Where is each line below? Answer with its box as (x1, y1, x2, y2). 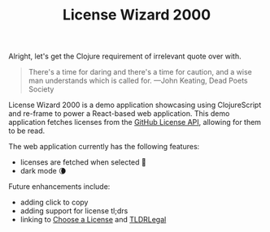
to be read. (8, 126, 46, 135)
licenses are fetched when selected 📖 (20, 157, 146, 167)
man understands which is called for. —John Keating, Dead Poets (28, 75, 248, 86)
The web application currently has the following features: (8, 142, 200, 152)
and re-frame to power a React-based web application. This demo (8, 109, 230, 118)
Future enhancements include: (8, 182, 111, 191)
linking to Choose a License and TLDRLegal (20, 215, 167, 225)
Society (28, 84, 54, 94)
